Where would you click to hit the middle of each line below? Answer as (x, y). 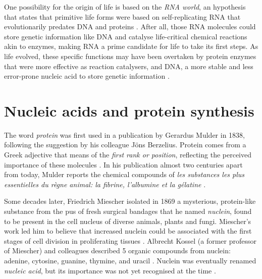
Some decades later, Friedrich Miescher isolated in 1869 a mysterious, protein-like (130, 201)
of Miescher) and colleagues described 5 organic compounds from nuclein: (117, 250)
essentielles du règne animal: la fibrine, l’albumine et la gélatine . (105, 184)
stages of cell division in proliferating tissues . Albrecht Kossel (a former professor (130, 240)
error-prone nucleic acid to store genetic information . (87, 76)
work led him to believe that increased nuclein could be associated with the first (128, 231)
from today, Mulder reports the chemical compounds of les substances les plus (124, 174)
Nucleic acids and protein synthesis (129, 110)
